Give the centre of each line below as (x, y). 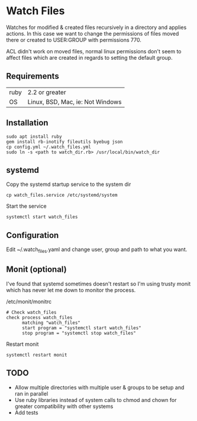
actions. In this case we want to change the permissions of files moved (93, 33)
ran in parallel (31, 393)
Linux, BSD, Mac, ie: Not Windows (75, 102)
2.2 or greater (47, 92)
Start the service (26, 206)
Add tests (26, 412)
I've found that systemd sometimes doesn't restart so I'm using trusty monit (98, 284)
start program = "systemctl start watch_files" (82, 328)
